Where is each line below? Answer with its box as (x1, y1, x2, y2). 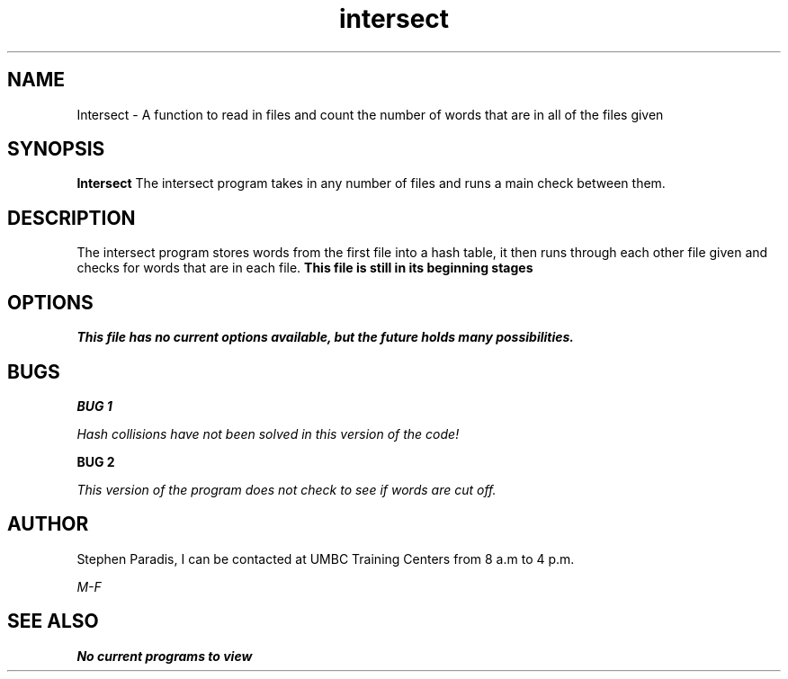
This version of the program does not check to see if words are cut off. (76, 481, 497, 497)
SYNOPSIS (7, 138, 105, 161)
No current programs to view (76, 648, 253, 664)
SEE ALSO (7, 610, 99, 633)
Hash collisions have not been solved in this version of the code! (76, 425, 460, 442)
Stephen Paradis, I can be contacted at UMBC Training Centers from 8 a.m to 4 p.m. (76, 550, 575, 567)
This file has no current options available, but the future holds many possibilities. (76, 329, 575, 345)
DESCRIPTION (7, 206, 136, 229)
